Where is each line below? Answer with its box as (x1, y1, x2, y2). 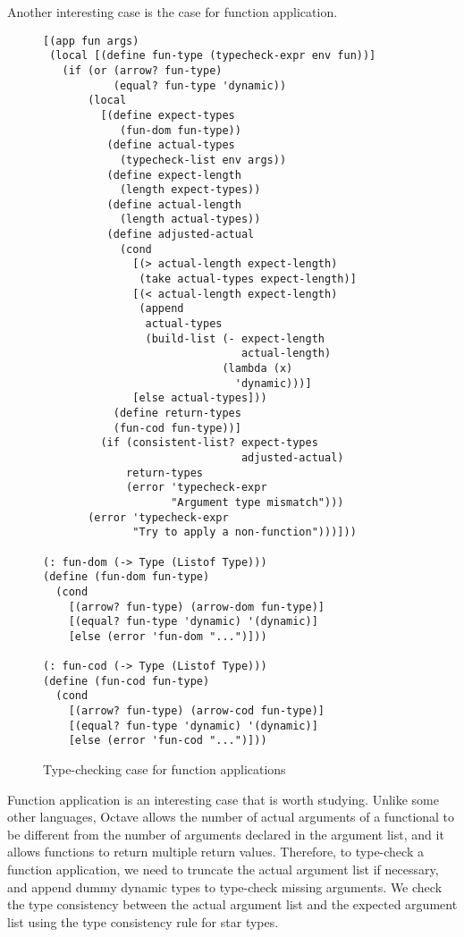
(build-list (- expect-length (145, 332, 325, 345)
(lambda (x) (222, 362, 293, 376)
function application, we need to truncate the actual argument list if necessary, (7, 860, 439, 879)
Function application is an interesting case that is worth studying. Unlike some (7, 789, 439, 808)
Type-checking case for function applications (43, 760, 286, 779)
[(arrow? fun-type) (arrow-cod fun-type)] (68, 705, 325, 718)
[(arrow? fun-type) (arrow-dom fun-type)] (68, 600, 325, 613)
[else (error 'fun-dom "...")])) (68, 629, 267, 643)
